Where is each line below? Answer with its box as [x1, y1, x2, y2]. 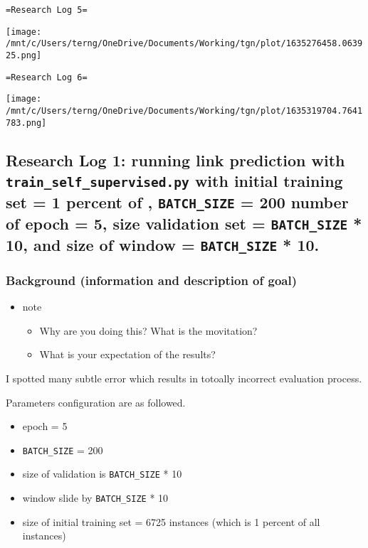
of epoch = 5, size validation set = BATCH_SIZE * [6, 212, 362, 234]
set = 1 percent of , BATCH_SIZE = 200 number [6, 191, 349, 213]
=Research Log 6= [6, 72, 88, 82]
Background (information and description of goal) [6, 271, 298, 289]
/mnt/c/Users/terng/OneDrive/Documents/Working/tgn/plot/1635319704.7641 [6, 105, 363, 116]
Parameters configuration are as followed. [6, 394, 186, 409]
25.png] [6, 50, 42, 60]
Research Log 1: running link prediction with [6, 149, 345, 171]
